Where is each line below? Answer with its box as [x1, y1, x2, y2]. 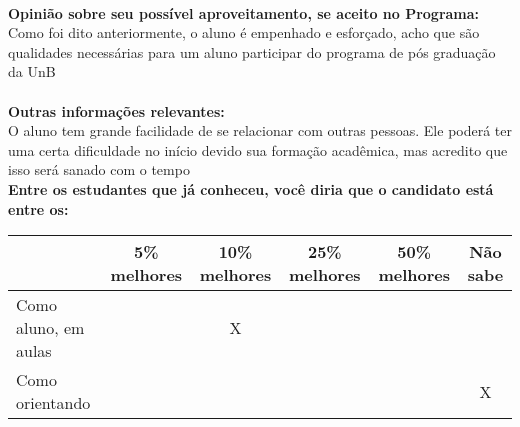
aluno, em [16, 316, 85, 340]
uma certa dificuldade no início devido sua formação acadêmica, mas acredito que [8, 139, 508, 160]
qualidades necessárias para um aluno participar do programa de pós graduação [8, 41, 496, 62]
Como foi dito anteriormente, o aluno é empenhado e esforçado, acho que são [8, 22, 480, 43]
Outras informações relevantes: [8, 100, 225, 121]
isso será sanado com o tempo [8, 159, 190, 180]
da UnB [8, 61, 56, 82]
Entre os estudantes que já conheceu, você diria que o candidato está [8, 178, 494, 199]
